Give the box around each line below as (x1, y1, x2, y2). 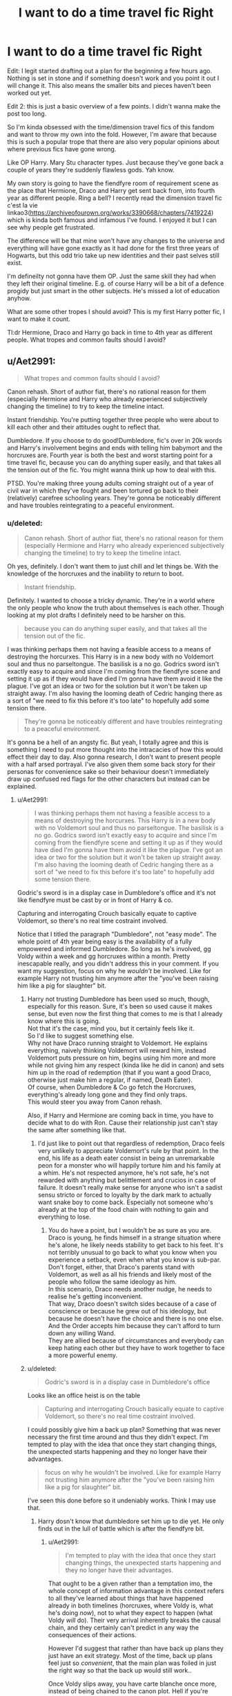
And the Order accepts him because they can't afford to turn (48, 1322, 221, 1330)
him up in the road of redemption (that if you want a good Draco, (27, 1069, 212, 1077)
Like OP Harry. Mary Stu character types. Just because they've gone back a (7, 158, 224, 167)
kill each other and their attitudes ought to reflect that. (7, 423, 161, 431)
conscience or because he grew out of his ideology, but (48, 1307, 207, 1316)
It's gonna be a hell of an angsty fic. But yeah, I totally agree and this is (7, 738, 209, 746)
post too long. (7, 109, 47, 118)
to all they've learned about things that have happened (48, 1594, 204, 1603)
